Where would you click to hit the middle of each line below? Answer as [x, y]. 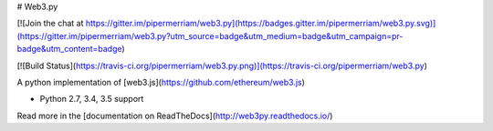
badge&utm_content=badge [69, 49]
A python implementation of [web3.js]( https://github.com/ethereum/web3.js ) [161, 82]
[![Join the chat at [50, 24]
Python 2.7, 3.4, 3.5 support [92, 99]
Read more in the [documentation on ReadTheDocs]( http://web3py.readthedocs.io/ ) [175, 116]
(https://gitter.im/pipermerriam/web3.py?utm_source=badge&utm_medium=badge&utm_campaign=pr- [210, 35]
